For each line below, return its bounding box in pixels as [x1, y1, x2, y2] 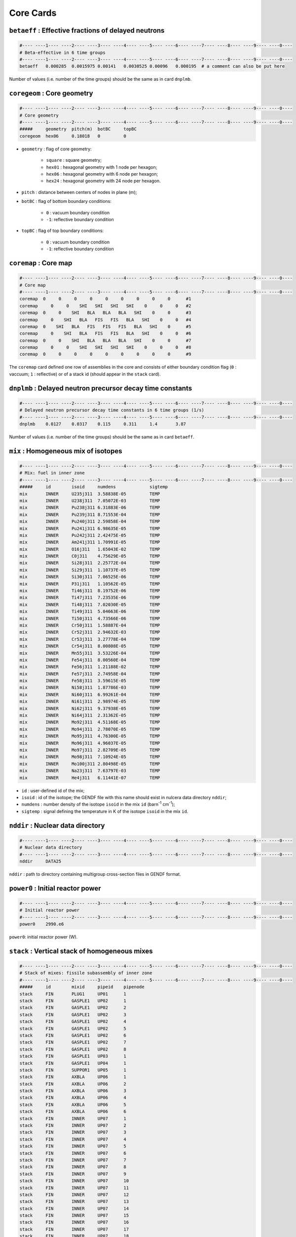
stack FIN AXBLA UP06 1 [19, 1074, 127, 1080]
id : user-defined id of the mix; [21, 787, 85, 794]
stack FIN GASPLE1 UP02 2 [19, 1005, 127, 1010]
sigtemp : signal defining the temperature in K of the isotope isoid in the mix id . [21, 808, 188, 814]
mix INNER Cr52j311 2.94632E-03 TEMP [19, 629, 160, 635]
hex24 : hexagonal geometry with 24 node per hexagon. [46, 178, 161, 184]
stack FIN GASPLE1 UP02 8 [19, 1047, 127, 1052]
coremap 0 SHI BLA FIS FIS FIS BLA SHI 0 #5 [19, 324, 191, 329]
